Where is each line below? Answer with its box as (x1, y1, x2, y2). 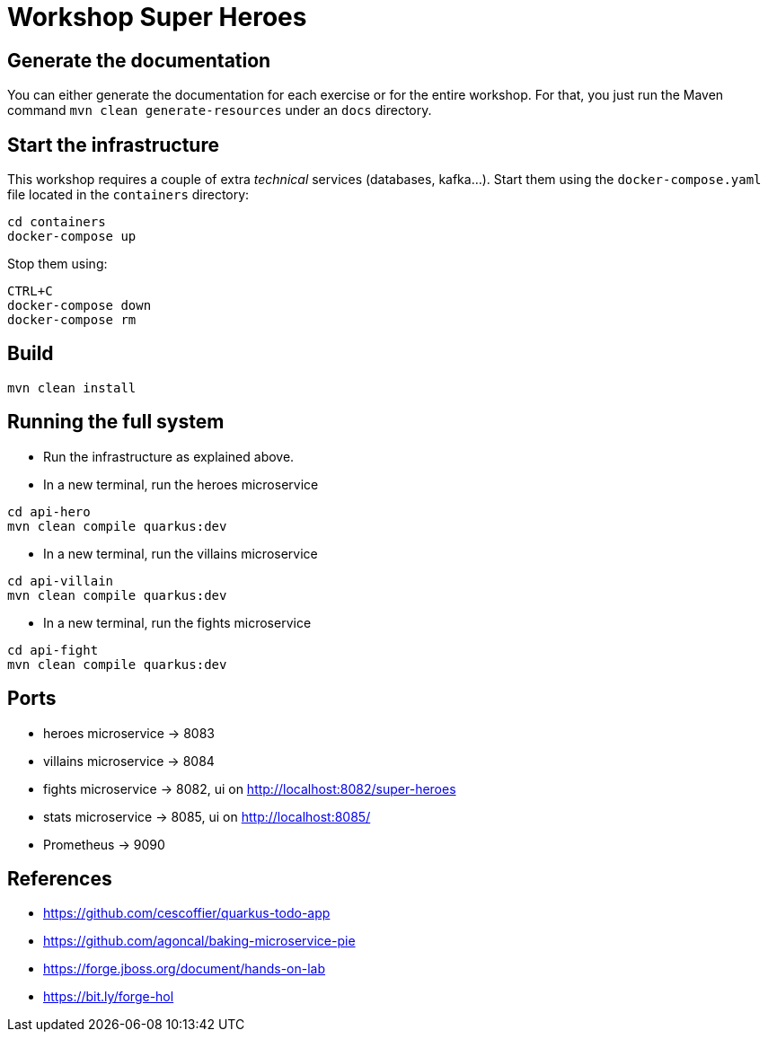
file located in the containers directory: (7, 187, 250, 203)
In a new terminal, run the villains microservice (43, 545, 318, 561)
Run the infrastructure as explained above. (43, 448, 295, 464)
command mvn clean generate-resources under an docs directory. (7, 102, 432, 119)
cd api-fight (7, 642, 99, 657)
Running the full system (7, 410, 225, 434)
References (7, 867, 112, 890)
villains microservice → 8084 (43, 753, 215, 769)
